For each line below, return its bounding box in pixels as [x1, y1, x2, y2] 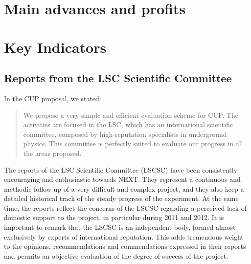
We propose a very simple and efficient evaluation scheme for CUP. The [23, 110, 238, 120]
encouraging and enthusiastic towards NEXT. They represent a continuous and [4, 174, 241, 184]
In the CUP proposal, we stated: [4, 93, 101, 103]
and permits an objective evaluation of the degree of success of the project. [4, 250, 228, 261]
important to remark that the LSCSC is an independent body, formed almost [4, 222, 236, 232]
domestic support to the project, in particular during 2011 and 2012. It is [4, 212, 224, 222]
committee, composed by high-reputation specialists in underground [23, 129, 227, 139]
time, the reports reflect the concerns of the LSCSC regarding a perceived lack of [4, 202, 247, 213]
